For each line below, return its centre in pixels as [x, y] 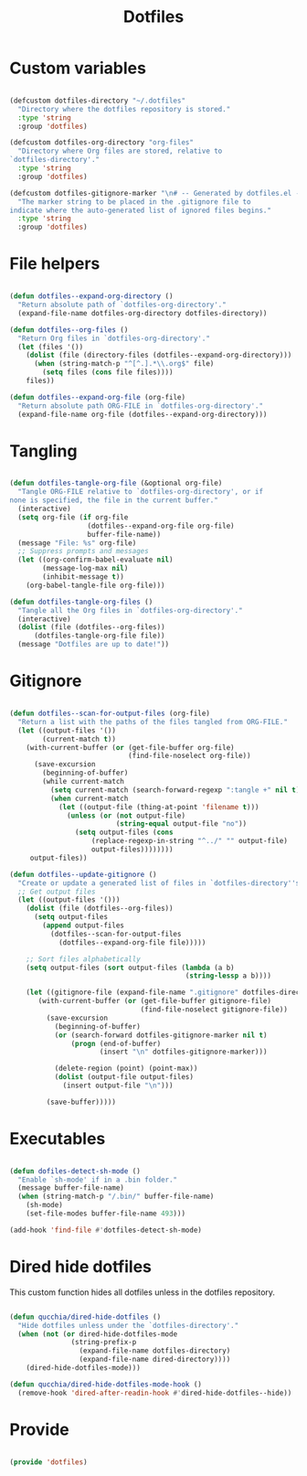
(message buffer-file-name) [71, 1188]
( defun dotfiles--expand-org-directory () [91, 296]
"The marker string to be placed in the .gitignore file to [134, 202]
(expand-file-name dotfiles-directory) [155, 1351]
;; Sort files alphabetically [84, 959]
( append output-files [84, 925]
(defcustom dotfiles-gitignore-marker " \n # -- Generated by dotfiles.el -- [157, 193]
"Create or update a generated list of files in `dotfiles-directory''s [159, 883]
